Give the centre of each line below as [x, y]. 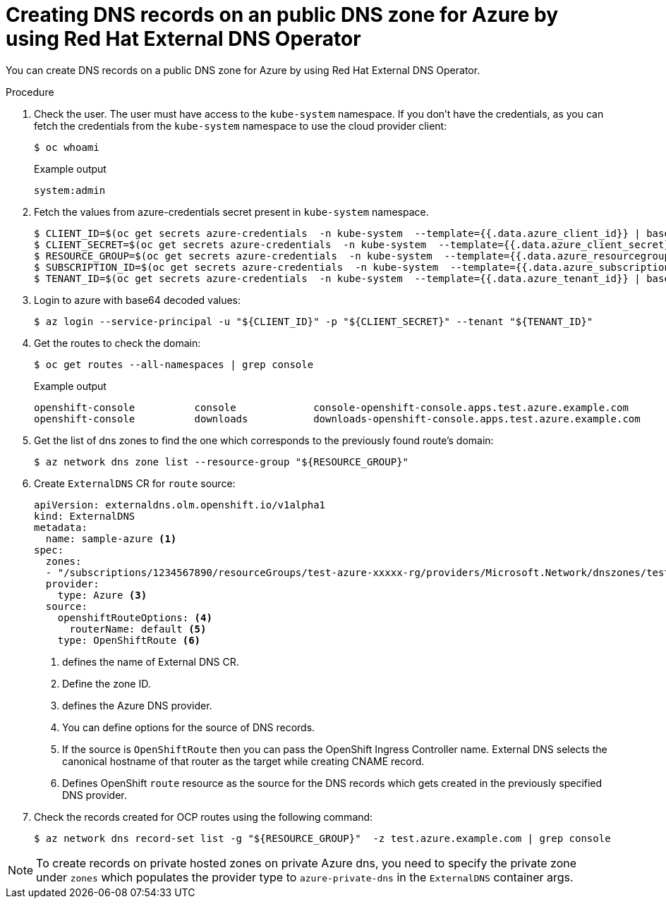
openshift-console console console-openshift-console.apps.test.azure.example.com [331, 407]
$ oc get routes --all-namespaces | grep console [174, 364]
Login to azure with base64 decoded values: [137, 300]
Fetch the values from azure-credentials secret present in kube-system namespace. [231, 212]
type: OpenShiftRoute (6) [129, 640]
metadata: [61, 527]
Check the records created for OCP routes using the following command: [204, 817]
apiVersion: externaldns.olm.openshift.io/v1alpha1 [180, 505]
